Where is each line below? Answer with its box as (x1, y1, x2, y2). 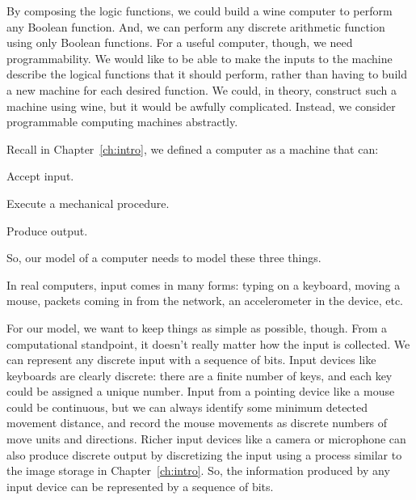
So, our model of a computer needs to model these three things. (6, 249, 321, 266)
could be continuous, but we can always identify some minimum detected (6, 398, 368, 415)
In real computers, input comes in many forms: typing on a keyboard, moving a (6, 276, 401, 293)
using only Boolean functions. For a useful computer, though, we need (6, 34, 353, 51)
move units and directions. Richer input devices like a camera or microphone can (6, 430, 406, 447)
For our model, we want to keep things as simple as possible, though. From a (6, 319, 388, 336)
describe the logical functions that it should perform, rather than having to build (6, 66, 407, 83)
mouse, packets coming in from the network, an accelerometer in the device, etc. (6, 292, 404, 309)
